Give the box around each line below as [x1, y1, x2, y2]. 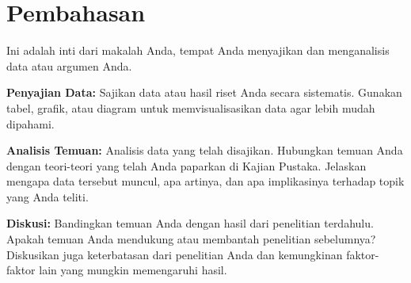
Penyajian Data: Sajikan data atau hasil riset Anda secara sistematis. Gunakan [6, 84, 402, 101]
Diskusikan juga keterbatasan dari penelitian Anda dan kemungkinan [6, 246, 343, 262]
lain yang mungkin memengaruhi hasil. [39, 262, 227, 278]
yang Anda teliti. [6, 188, 89, 205]
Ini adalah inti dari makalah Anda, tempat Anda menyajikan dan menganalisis [6, 42, 390, 59]
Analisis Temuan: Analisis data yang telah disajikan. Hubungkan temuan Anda [6, 142, 403, 159]
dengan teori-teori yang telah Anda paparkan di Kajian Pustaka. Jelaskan [6, 157, 367, 174]
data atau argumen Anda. [6, 57, 132, 74]
